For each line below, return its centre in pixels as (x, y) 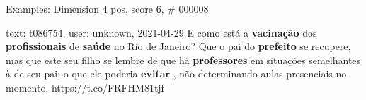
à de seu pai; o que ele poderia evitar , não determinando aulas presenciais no (176, 74)
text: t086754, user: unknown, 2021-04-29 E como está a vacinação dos (161, 32)
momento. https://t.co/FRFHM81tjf (85, 87)
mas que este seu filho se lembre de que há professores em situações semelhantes (183, 60)
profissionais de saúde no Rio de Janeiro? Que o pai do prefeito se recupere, (178, 46)
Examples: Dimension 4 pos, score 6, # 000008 (107, 8)
